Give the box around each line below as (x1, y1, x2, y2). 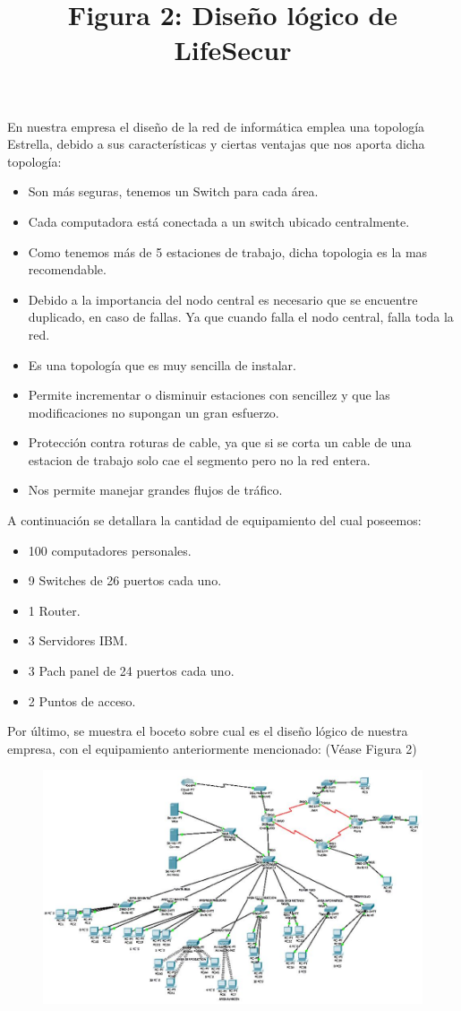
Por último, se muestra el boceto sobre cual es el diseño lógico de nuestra (7, 722, 408, 740)
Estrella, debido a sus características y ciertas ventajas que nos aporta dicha (7, 134, 425, 153)
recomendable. (28, 260, 107, 279)
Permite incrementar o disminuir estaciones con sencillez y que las (28, 385, 390, 404)
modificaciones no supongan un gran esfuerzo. (28, 402, 279, 421)
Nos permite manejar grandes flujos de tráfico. (28, 480, 283, 499)
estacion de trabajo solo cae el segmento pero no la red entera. (28, 450, 371, 469)
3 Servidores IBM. (28, 631, 128, 650)
